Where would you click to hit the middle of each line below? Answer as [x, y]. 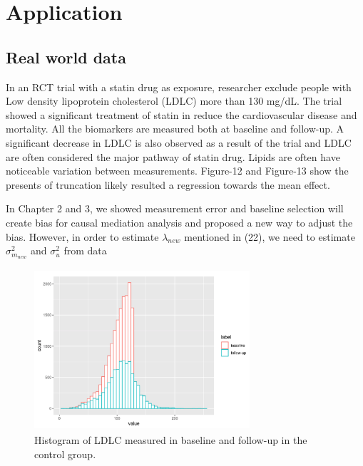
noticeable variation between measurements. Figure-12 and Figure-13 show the [177, 171]
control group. [65, 454]
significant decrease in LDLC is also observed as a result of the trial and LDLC [179, 142]
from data [85, 250]
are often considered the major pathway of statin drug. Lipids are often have [173, 156]
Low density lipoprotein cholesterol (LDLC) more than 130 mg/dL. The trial [174, 101]
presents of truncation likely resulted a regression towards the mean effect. [168, 184]
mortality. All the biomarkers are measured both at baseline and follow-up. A [175, 129]
